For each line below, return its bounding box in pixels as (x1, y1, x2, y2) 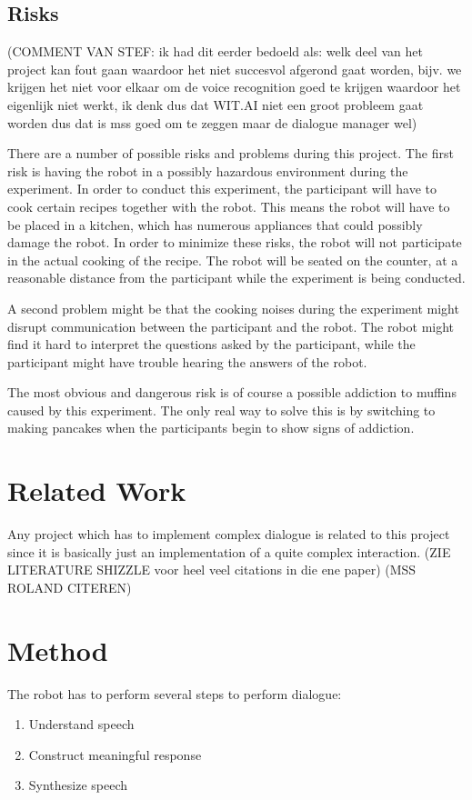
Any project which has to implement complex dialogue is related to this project (7, 525, 450, 544)
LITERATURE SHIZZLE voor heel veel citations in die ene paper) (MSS (7, 560, 417, 579)
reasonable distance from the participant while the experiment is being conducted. (7, 268, 466, 287)
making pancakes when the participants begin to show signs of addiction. (7, 418, 415, 437)
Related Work (7, 472, 186, 509)
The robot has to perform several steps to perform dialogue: (7, 684, 342, 703)
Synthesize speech (28, 775, 128, 795)
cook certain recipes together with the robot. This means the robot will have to (7, 196, 450, 215)
